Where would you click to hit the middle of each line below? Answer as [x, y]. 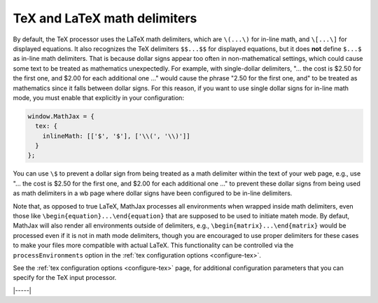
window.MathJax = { [61, 116]
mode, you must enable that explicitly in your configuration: [99, 97]
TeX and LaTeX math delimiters [105, 18]
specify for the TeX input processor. [65, 278]
